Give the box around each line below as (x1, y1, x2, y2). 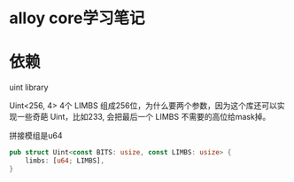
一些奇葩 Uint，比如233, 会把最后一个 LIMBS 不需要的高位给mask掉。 (16, 112, 271, 123)
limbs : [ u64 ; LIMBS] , (25, 156, 104, 165)
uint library (9, 82, 49, 93)
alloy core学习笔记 (9, 8, 145, 28)
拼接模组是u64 (9, 131, 64, 141)
